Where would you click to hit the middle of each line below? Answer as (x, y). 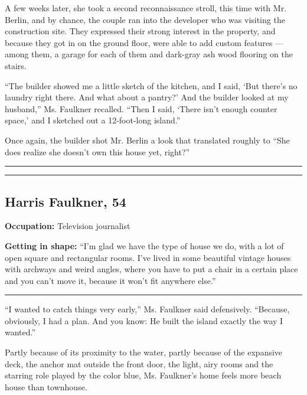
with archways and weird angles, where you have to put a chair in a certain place (151, 269)
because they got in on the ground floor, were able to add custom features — (144, 42)
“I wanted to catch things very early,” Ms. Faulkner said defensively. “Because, (147, 309)
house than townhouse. (46, 386)
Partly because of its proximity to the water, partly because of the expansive (144, 352)
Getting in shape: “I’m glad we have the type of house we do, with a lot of (144, 245)
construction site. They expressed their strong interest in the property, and (140, 31)
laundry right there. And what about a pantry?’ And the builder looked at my (147, 97)
